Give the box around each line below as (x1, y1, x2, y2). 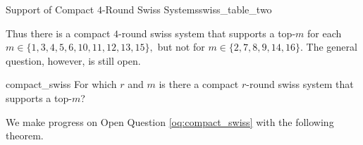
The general (306, 39, 357, 54)
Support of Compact (6, 2, 94, 16)
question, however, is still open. (6, 53, 141, 68)
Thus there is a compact (6, 25, 111, 40)
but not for (157, 39, 205, 54)
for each (307, 25, 342, 40)
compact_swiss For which (6, 77, 117, 92)
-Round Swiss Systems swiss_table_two (101, 2, 272, 16)
